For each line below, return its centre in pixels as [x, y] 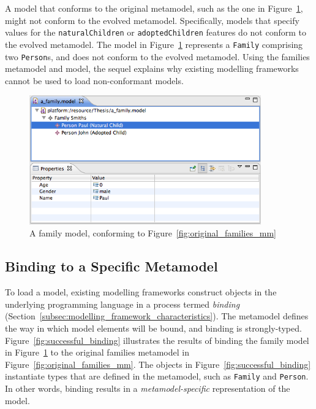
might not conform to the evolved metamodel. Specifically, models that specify [152, 20]
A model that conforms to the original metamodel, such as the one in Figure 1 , [154, 8]
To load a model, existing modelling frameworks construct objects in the [141, 292]
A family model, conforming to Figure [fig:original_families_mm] [153, 233]
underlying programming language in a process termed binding [122, 304]
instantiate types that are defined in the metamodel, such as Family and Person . [157, 376]
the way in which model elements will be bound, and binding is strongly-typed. [153, 328]
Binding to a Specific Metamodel [111, 266]
